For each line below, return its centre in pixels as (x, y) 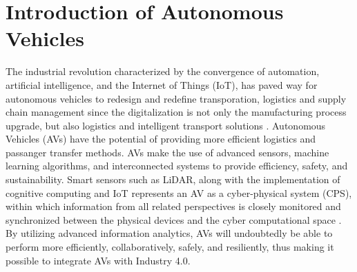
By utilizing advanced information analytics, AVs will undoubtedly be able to (169, 233)
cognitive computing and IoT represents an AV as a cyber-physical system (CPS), (179, 192)
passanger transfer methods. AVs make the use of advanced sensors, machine (167, 152)
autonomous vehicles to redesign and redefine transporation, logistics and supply (176, 98)
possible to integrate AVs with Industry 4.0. (98, 260)
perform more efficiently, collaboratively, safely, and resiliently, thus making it (170, 247)
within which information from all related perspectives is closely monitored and (173, 206)
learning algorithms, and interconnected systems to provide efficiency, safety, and (177, 166)
